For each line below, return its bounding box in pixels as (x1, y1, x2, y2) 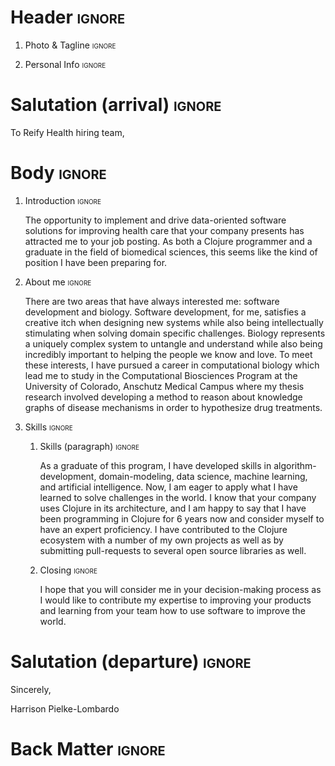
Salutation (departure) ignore (10, 651, 252, 673)
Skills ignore (24, 421, 73, 433)
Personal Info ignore (24, 58, 107, 70)
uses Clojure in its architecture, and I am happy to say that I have (39, 502, 307, 514)
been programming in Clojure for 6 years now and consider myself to (39, 512, 325, 525)
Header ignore (10, 6, 126, 29)
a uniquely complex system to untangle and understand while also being (24, 337, 323, 350)
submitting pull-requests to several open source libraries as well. (39, 544, 307, 556)
